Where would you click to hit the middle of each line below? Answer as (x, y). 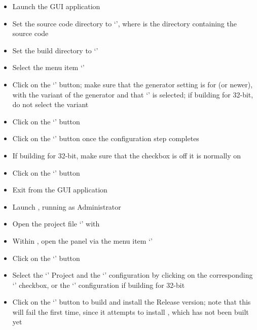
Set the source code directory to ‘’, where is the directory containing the (124, 23)
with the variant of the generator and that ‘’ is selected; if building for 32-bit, (133, 94)
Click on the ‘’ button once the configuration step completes (106, 138)
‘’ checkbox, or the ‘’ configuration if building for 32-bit (99, 285)
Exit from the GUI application (60, 190)
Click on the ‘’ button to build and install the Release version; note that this (132, 302)
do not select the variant (50, 104)
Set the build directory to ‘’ (55, 50)
